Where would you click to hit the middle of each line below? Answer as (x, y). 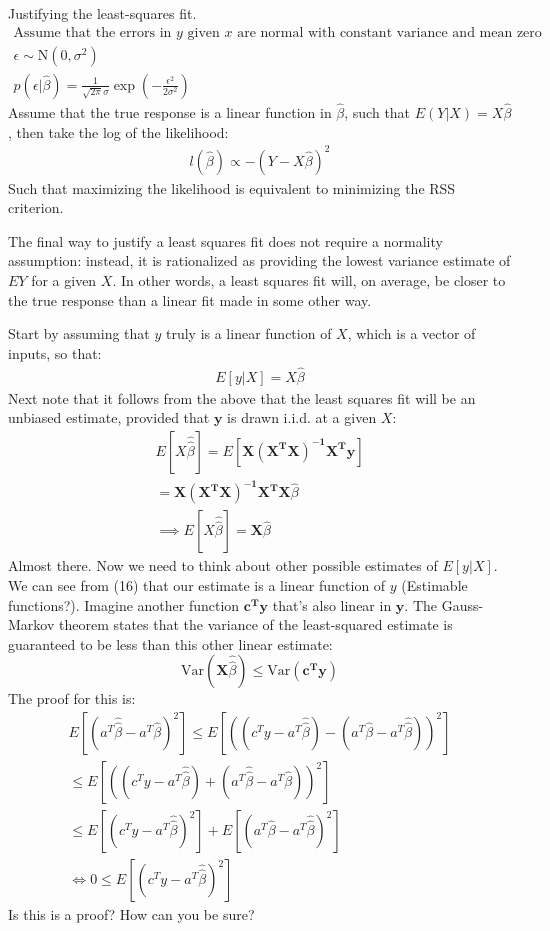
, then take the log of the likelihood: (118, 131)
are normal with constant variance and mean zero (389, 32)
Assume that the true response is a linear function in (170, 111)
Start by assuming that (79, 333)
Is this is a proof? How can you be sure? (131, 914)
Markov (31, 624)
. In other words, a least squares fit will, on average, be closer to (309, 280)
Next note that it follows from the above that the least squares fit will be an (242, 397)
